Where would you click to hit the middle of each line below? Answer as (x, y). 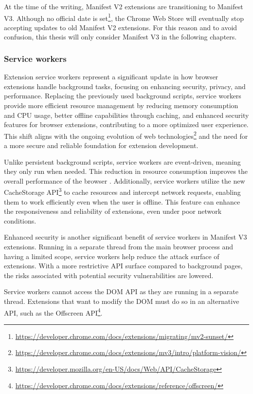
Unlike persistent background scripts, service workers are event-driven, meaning (122, 161)
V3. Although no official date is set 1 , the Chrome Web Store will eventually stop (124, 17)
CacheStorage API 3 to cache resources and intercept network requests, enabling (122, 191)
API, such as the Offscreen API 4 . (53, 312)
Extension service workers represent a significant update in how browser (111, 77)
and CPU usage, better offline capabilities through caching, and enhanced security (126, 115)
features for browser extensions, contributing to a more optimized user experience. (126, 124)
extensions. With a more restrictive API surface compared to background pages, (123, 266)
